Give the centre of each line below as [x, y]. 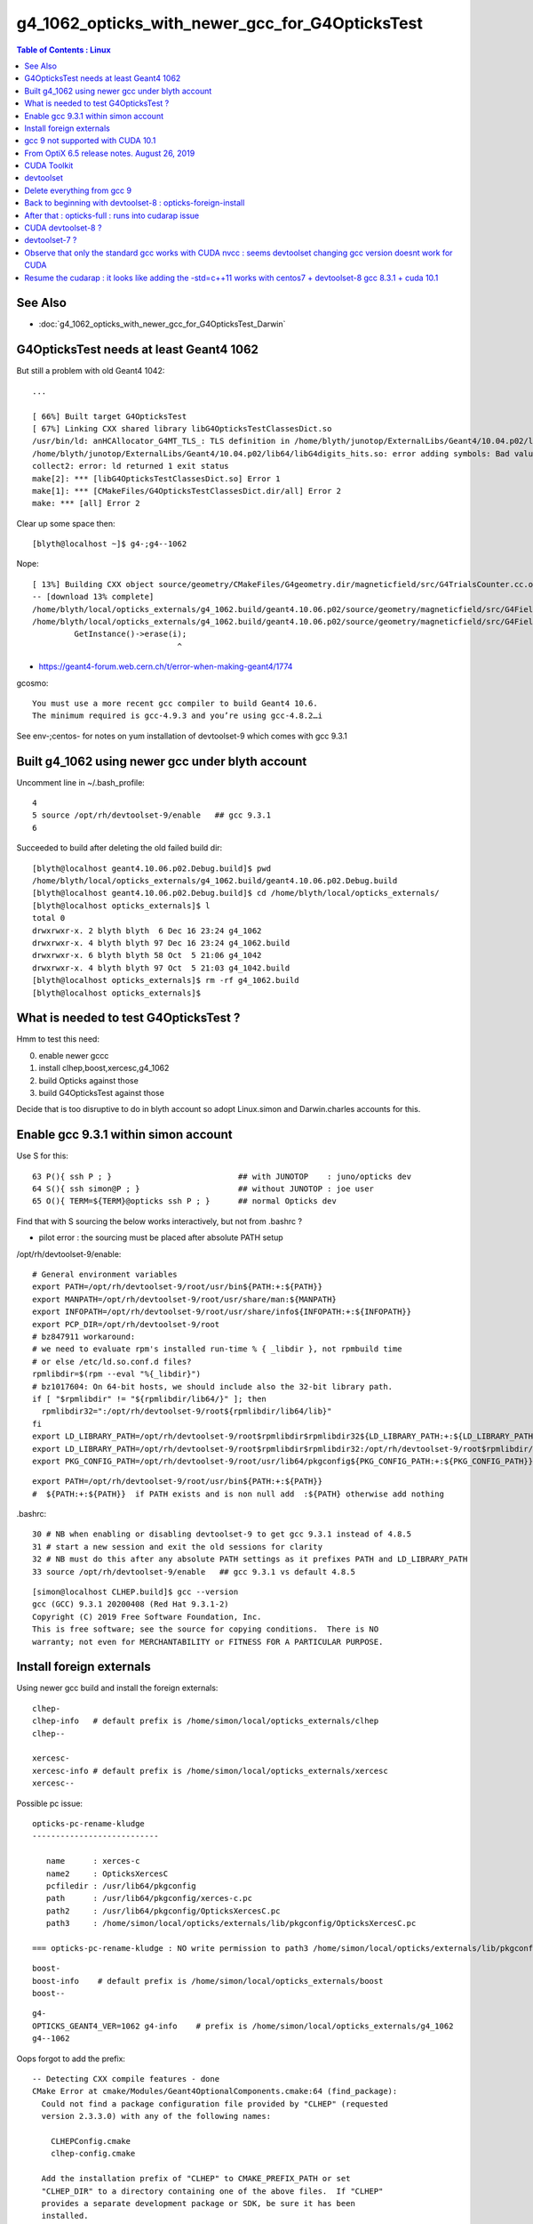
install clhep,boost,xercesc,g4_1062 [104, 1068]
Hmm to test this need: [58, 1039]
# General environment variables [105, 1275]
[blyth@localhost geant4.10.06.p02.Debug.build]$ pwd [151, 868]
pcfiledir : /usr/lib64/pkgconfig [121, 1886]
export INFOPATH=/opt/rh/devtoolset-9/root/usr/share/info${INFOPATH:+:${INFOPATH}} [222, 1312]
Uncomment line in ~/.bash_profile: [81, 782]
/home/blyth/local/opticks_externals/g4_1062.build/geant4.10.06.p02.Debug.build [215, 881]
